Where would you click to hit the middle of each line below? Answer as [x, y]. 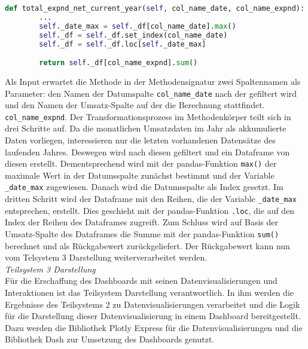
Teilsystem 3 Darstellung [50, 269]
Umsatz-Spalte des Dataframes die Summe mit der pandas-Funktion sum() [142, 234]
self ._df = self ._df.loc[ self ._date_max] [123, 44]
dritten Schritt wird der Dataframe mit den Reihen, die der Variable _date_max [151, 199]
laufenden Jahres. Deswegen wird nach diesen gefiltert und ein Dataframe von [147, 151]
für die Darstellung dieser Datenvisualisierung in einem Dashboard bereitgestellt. [153, 316]
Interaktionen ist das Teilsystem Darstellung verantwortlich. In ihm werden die [149, 293]
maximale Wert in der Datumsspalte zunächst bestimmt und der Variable [140, 175]
